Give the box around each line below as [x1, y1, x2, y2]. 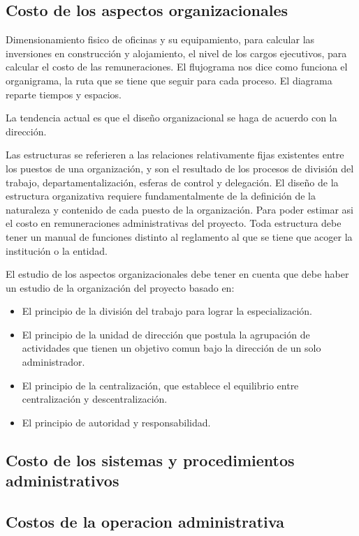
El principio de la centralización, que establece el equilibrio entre [22, 378, 299, 392]
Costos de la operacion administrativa [6, 511, 284, 533]
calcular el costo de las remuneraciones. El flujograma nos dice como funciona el [6, 59, 348, 74]
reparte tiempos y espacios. [6, 87, 122, 101]
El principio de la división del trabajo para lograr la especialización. [22, 304, 312, 318]
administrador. [22, 355, 85, 369]
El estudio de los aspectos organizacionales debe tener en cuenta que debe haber [6, 267, 349, 281]
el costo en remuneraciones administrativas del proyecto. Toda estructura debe [6, 216, 342, 230]
